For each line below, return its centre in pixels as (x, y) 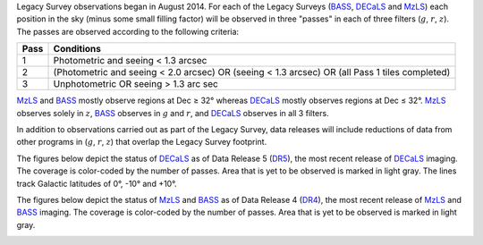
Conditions (77, 49)
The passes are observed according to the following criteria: (128, 31)
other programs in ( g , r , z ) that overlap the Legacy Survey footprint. (142, 142)
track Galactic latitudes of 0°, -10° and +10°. (97, 183)
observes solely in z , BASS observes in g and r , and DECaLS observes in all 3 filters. (173, 113)
